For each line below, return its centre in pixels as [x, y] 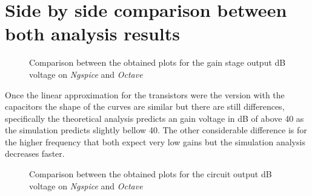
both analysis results [93, 33]
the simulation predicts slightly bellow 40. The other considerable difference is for [156, 130]
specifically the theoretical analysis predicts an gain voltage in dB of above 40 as [154, 118]
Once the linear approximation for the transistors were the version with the [145, 94]
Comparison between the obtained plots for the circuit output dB [151, 174]
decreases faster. [35, 153]
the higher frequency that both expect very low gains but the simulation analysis [155, 141]
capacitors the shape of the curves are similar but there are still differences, [145, 106]
